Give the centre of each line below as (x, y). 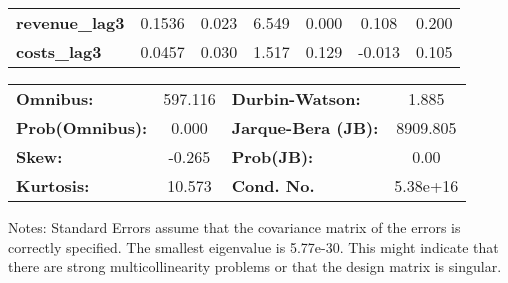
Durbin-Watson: (296, 98)
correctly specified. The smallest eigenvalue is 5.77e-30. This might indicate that (253, 246)
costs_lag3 (59, 51)
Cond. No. (273, 185)
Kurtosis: (53, 185)
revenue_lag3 (70, 22)
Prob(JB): (272, 156)
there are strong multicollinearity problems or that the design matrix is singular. (255, 266)
